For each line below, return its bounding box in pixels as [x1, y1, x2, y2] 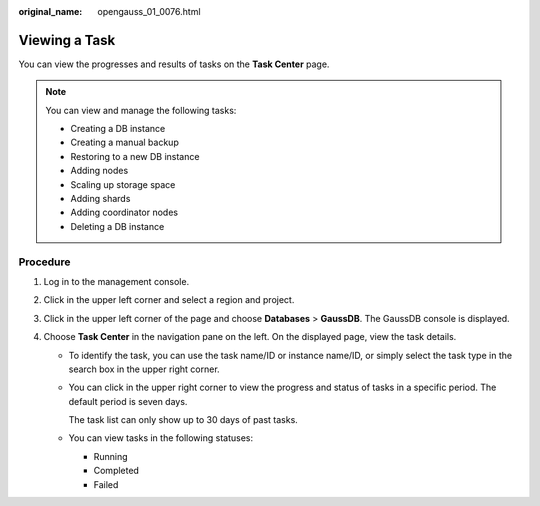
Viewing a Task [18, 31, 116, 49]
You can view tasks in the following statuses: [68, 432, 254, 444]
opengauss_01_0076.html [97, 6, 201, 17]
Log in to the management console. [43, 275, 190, 287]
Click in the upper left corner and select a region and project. [43, 294, 295, 306]
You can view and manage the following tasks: [45, 104, 237, 116]
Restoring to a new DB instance [70, 150, 200, 162]
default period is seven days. [68, 395, 188, 407]
